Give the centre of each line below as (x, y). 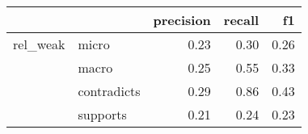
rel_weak (39, 44)
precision (182, 20)
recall (241, 20)
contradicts (109, 91)
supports (102, 114)
